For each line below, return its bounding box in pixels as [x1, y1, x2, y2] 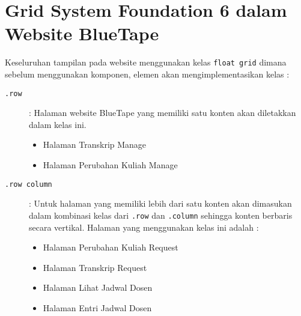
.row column [5, 180, 52, 189]
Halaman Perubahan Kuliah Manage [43, 159, 178, 171]
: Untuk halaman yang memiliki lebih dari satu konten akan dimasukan [29, 197, 292, 210]
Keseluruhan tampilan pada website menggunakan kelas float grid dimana [5, 56, 287, 68]
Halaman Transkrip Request [43, 261, 147, 273]
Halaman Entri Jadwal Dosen [43, 301, 152, 314]
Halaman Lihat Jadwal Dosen [43, 281, 153, 294]
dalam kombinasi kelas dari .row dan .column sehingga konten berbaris [29, 208, 293, 221]
